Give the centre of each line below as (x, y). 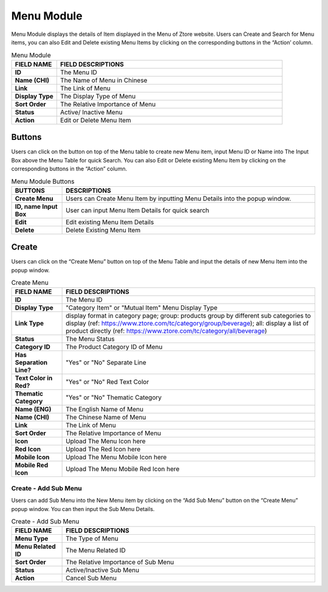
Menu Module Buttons (43, 181)
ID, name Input (36, 206)
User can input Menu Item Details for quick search (138, 210)
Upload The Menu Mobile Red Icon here (123, 469)
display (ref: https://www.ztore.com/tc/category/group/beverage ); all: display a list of (187, 324)
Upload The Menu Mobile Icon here (116, 458)
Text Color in (34, 378)
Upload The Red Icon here (103, 449)
